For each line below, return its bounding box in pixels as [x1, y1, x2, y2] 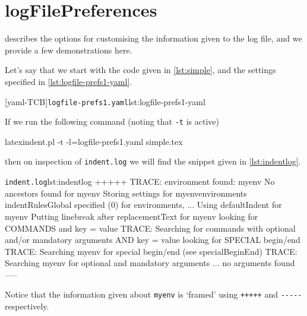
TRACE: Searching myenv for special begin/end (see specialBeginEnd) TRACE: [5, 245, 297, 257]
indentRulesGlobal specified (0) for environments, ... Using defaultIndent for [5, 198, 282, 211]
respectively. [5, 300, 49, 312]
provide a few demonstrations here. [5, 43, 132, 56]
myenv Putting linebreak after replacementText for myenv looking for [5, 210, 258, 222]
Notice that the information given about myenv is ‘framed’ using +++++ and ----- [5, 288, 302, 301]
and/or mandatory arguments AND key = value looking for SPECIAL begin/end [5, 233, 300, 246]
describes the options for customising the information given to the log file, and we [5, 32, 302, 45]
